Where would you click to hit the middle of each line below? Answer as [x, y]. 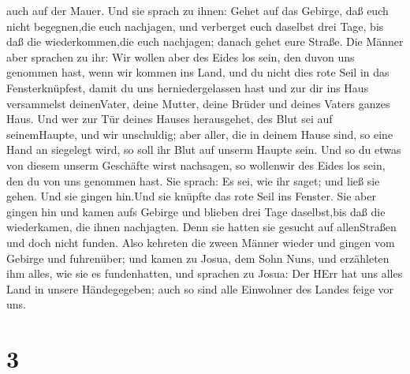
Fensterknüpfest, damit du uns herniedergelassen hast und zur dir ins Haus [188, 87]
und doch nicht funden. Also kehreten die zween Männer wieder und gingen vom [201, 242]
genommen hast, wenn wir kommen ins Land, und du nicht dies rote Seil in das [198, 72]
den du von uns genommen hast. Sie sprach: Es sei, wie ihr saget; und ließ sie [193, 180]
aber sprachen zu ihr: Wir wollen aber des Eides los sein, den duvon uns [181, 56]
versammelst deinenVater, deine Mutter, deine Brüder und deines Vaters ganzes [198, 103]
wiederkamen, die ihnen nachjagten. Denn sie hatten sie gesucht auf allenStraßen [201, 227]
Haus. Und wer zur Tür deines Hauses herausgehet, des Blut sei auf [170, 119]
